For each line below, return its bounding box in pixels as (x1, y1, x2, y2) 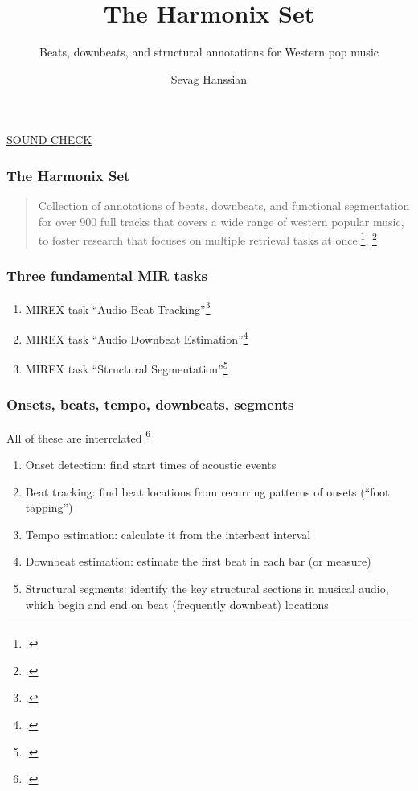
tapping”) (25, 499, 73, 516)
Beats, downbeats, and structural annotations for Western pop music (39, 43, 379, 60)
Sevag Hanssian (170, 70, 248, 87)
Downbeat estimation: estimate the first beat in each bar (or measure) (25, 553, 371, 570)
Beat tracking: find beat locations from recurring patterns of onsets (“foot (25, 483, 390, 500)
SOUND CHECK (6, 131, 92, 148)
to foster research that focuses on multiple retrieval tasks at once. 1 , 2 (38, 229, 377, 248)
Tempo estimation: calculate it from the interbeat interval (25, 525, 311, 542)
